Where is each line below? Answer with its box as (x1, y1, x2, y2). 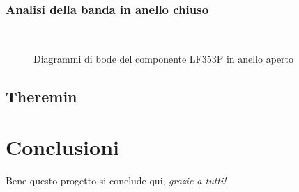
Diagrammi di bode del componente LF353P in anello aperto (33, 51, 294, 65)
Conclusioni (6, 133, 119, 161)
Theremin (6, 85, 77, 106)
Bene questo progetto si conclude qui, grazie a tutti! (6, 173, 227, 188)
